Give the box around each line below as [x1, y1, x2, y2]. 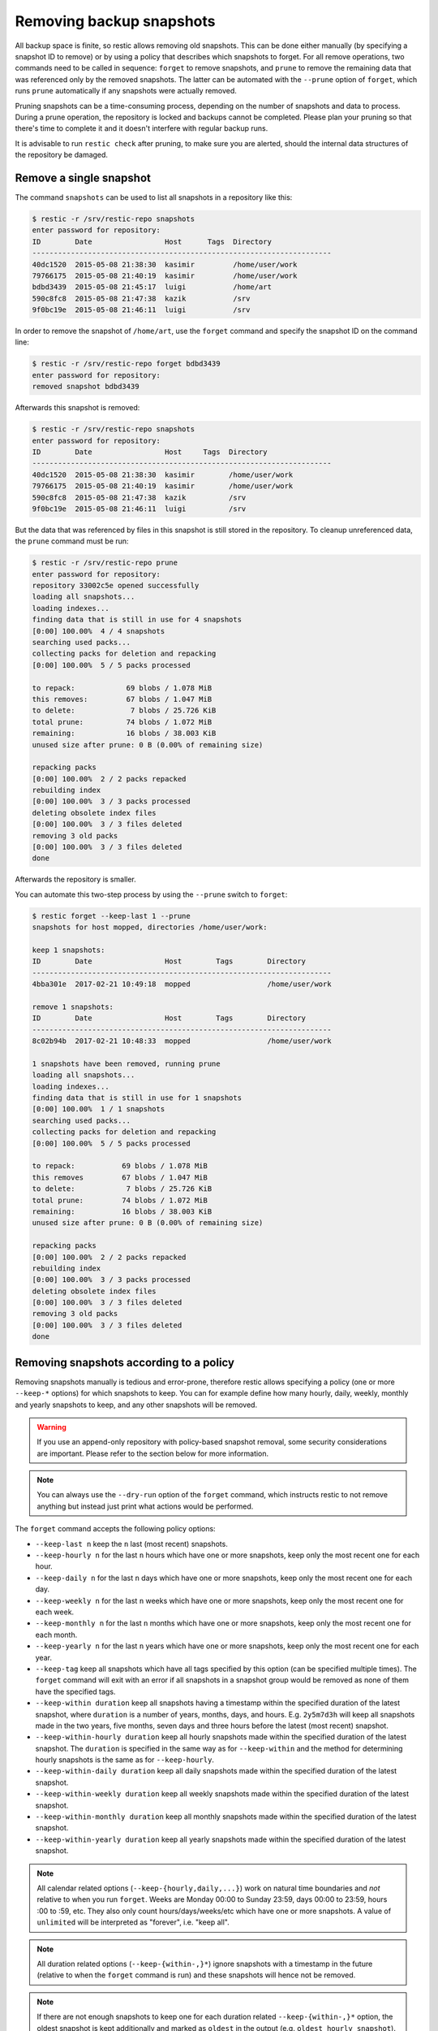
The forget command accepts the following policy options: [15, 1524, 216, 1534]
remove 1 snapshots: [32, 1002, 114, 1011]
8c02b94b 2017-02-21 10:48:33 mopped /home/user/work [32, 1037, 332, 1046]
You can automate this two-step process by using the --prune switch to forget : [15, 890, 288, 899]
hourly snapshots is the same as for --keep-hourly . [35, 1755, 215, 1765]
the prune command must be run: [15, 536, 129, 546]
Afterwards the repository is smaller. [15, 874, 137, 885]
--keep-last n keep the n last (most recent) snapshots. [35, 1539, 229, 1548]
